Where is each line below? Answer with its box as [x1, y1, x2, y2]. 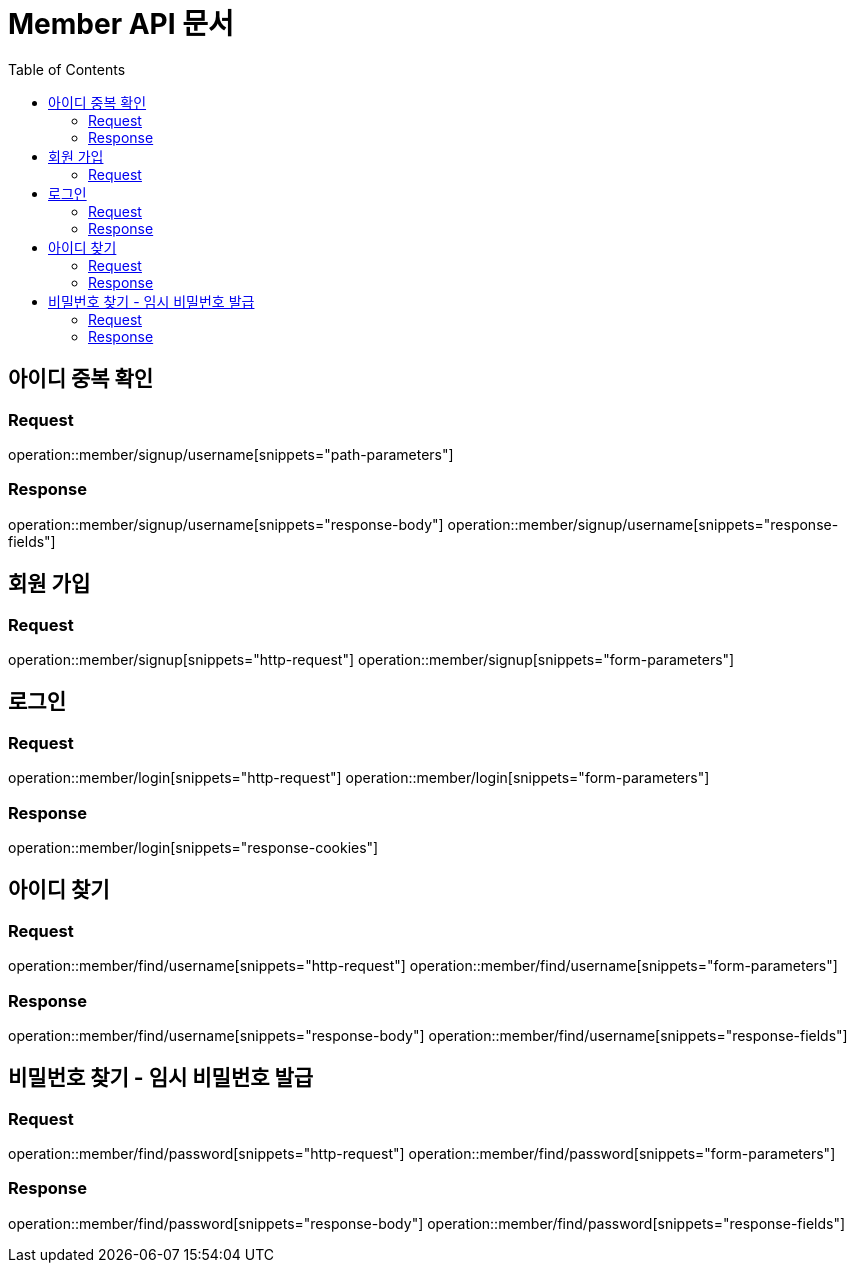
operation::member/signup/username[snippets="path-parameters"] [8, 445, 454, 463]
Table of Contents [8, 60, 126, 78]
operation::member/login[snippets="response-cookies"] [8, 838, 379, 856]
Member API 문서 [8, 7, 234, 41]
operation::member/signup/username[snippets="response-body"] [8, 515, 444, 533]
